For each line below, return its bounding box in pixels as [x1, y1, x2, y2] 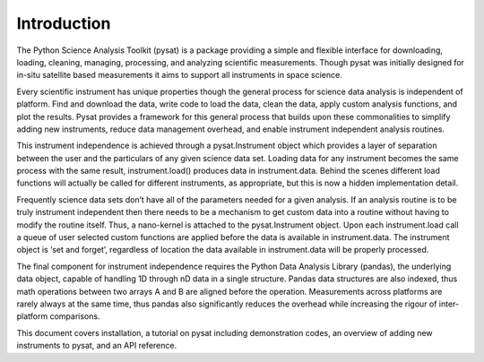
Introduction [16, 13, 111, 33]
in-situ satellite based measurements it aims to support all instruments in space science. [16, 70, 342, 81]
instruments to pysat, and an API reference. [16, 340, 177, 351]
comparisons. [49, 311, 100, 322]
